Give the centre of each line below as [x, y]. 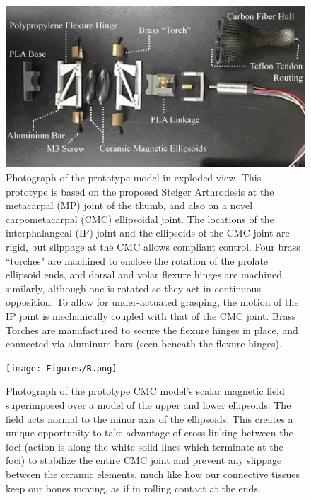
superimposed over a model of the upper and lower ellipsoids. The [148, 404]
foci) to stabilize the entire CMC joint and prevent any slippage [144, 460]
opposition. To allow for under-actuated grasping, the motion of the [152, 302]
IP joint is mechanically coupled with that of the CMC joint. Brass [151, 315]
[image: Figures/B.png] [61, 368]
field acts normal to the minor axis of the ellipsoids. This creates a [149, 418]
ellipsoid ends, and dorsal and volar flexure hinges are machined [144, 274]
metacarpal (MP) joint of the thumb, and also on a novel [129, 205]
